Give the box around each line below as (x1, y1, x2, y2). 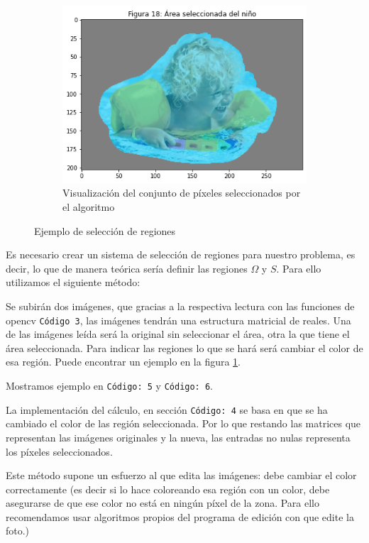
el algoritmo (62, 199, 115, 214)
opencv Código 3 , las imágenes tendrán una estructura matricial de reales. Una (6, 312, 351, 327)
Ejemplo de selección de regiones (34, 223, 176, 238)
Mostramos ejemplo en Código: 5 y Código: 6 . (6, 378, 214, 393)
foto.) (6, 523, 30, 538)
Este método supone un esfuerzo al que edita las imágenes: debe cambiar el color (6, 468, 357, 483)
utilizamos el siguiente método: (6, 275, 141, 290)
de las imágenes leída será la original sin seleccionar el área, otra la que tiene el (6, 327, 350, 341)
